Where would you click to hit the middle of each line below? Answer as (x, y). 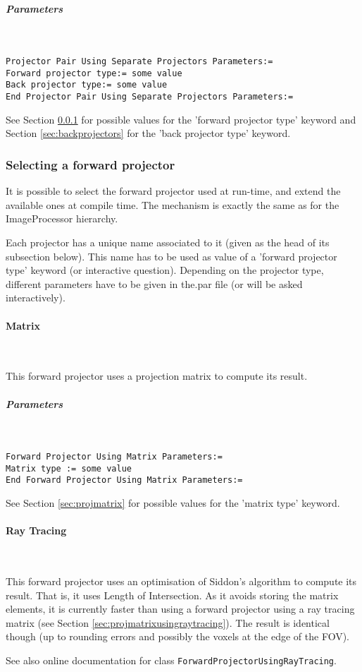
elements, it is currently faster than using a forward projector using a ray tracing (180, 609)
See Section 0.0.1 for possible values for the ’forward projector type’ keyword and (181, 119)
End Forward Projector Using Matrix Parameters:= (124, 480)
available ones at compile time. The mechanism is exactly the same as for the (173, 204)
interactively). (36, 298)
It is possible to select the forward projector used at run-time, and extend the (173, 191)
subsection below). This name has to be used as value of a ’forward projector (171, 256)
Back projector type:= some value (87, 85)
